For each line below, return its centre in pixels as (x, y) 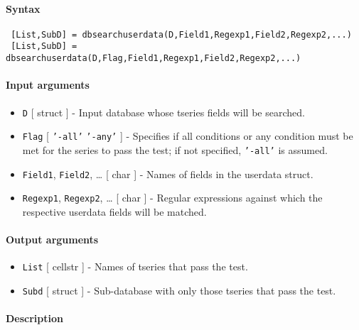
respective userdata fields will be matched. (114, 211)
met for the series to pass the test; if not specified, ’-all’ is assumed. (175, 149)
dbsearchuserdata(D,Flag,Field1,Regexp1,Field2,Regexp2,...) (154, 59)
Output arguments (52, 240)
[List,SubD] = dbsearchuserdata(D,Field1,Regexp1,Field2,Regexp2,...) (181, 34)
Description (35, 318)
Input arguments (48, 85)
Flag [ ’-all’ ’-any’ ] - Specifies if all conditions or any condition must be (188, 136)
